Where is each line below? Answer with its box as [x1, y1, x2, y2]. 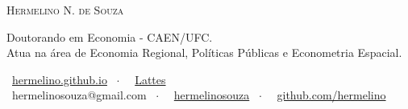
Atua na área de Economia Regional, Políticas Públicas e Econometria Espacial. [6, 44, 402, 61]
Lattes [135, 71, 166, 87]
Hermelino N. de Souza [6, 2, 124, 18]
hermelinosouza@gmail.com [11, 87, 147, 103]
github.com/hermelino [277, 87, 386, 103]
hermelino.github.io [12, 71, 107, 87]
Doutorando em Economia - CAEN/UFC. [6, 28, 213, 45]
